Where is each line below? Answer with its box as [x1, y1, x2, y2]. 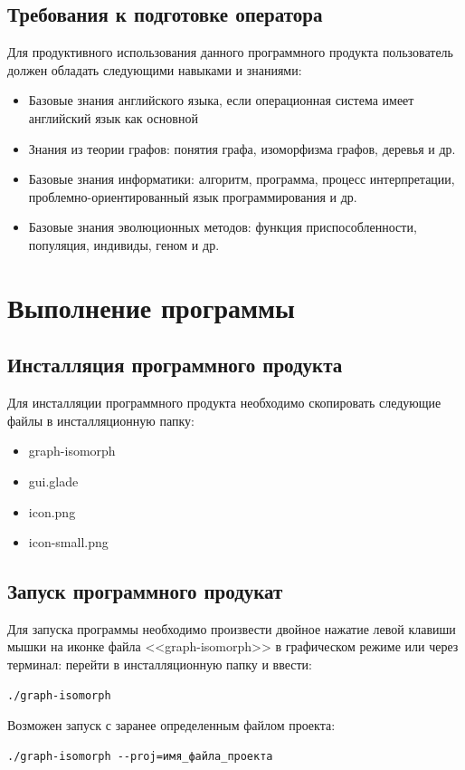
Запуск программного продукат [7, 577, 283, 605]
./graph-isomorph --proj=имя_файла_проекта [7, 749, 273, 763]
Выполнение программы [7, 288, 295, 325]
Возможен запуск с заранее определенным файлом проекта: [7, 716, 336, 735]
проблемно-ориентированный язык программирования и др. [28, 187, 357, 206]
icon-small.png [28, 533, 109, 552]
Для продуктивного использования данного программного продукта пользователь [7, 43, 453, 62]
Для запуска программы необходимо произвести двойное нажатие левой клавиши [7, 619, 456, 638]
